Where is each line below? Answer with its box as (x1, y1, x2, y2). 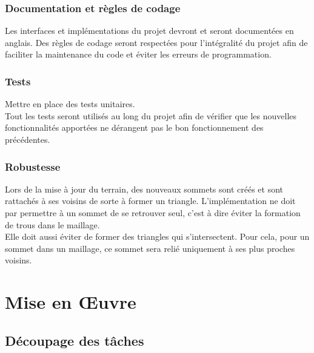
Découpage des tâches (5, 331, 144, 349)
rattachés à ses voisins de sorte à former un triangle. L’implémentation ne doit (5, 194, 296, 207)
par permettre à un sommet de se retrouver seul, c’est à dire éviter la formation (5, 206, 301, 219)
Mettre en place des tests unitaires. (5, 97, 135, 110)
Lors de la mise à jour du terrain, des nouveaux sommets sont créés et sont (5, 182, 284, 195)
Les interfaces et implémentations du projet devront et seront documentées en (5, 24, 294, 37)
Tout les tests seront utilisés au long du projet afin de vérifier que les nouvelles (5, 109, 297, 122)
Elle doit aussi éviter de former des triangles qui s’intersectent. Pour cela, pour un (5, 230, 310, 243)
